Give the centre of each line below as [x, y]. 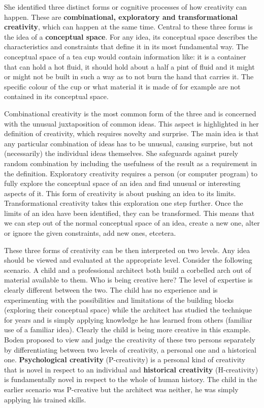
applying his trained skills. [45, 399]
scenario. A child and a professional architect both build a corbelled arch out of [128, 270]
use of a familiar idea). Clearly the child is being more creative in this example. [127, 329]
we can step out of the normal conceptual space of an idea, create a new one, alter [132, 223]
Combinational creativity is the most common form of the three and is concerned [130, 113]
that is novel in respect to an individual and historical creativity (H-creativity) [131, 369]
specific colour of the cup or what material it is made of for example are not [122, 86]
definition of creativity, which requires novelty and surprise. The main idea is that [131, 133]
